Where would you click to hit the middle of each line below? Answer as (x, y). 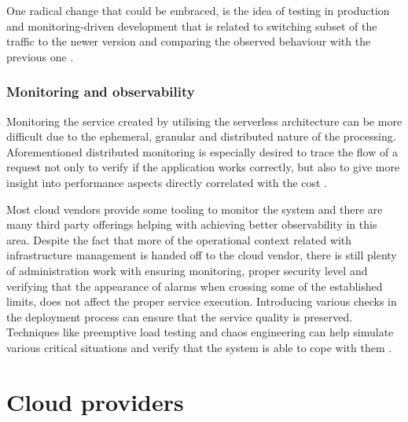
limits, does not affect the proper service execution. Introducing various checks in (202, 301)
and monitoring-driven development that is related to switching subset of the (192, 26)
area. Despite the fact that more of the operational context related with (179, 239)
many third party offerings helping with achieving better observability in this (192, 224)
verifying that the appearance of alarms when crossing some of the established (195, 286)
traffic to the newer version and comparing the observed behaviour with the (189, 41)
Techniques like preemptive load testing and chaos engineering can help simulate (200, 332)
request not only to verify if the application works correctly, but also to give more (203, 167)
